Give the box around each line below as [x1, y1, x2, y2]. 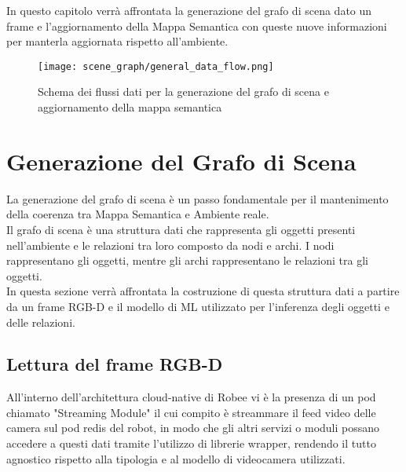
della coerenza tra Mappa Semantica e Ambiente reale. [6, 206, 269, 222]
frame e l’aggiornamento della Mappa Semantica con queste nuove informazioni [6, 17, 387, 34]
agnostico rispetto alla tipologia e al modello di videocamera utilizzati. [6, 450, 346, 467]
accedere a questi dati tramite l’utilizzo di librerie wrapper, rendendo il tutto [6, 435, 376, 452]
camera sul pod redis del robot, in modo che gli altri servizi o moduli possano [6, 419, 380, 436]
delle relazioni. [6, 313, 75, 330]
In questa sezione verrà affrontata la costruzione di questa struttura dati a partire [6, 283, 400, 299]
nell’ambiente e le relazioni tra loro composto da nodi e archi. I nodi [6, 236, 335, 253]
